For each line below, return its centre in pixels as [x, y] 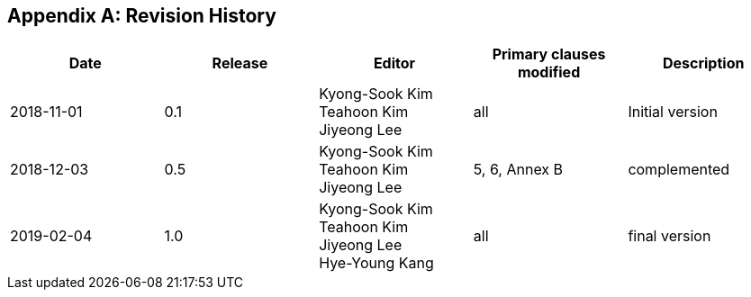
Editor [394, 63]
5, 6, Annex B [518, 170]
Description [703, 63]
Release [240, 63]
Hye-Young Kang [376, 263]
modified [549, 72]
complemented [679, 170]
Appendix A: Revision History [142, 16]
